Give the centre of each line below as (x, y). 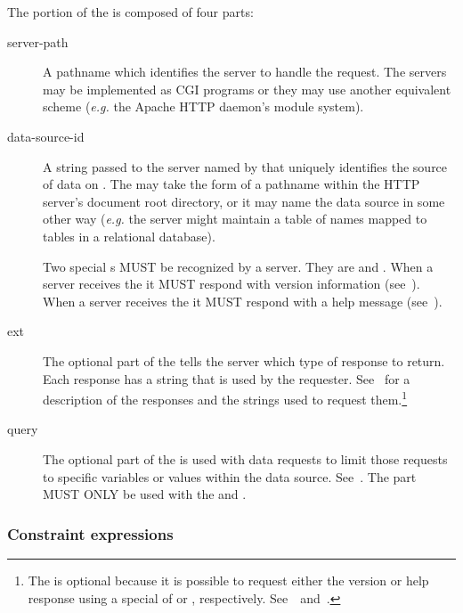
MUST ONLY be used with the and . (145, 494)
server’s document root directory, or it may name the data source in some (244, 201)
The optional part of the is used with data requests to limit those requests (245, 458)
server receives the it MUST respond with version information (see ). (231, 284)
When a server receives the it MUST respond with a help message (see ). (243, 301)
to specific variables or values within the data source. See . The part (230, 476)
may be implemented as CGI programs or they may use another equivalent (247, 89)
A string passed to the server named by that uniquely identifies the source (245, 166)
